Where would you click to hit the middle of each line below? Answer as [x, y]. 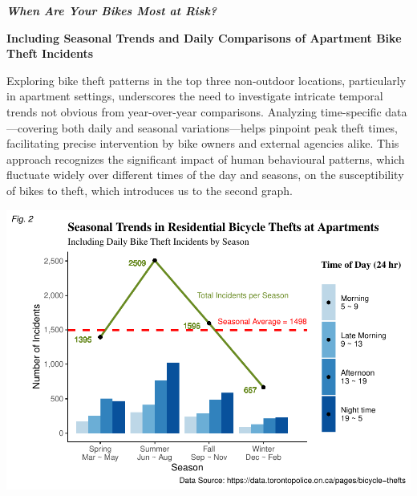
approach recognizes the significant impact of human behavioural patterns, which [206, 159]
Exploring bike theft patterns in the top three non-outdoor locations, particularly [206, 80]
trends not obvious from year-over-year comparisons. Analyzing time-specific [194, 111]
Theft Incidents [50, 53]
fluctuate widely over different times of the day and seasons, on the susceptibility [205, 175]
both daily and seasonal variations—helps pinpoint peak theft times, [229, 127]
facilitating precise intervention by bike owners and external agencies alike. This [203, 143]
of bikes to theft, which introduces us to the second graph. [150, 190]
